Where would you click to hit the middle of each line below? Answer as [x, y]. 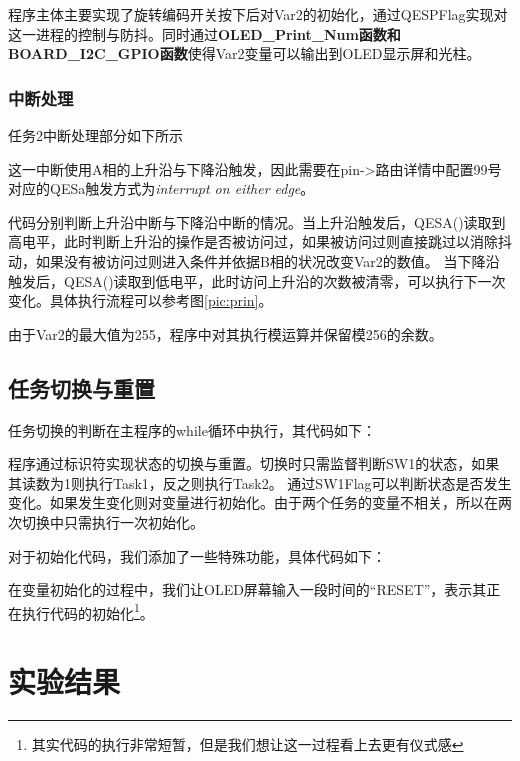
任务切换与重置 [81, 387]
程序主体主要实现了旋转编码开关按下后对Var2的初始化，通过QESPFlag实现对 [258, 14]
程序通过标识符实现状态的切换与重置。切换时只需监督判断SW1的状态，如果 [254, 463]
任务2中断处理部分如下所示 [95, 135]
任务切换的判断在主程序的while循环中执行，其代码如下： [192, 429]
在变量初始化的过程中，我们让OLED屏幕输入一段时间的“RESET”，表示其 [247, 589]
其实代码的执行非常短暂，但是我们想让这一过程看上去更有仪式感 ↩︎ [247, 744]
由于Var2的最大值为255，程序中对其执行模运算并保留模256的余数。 [225, 333]
